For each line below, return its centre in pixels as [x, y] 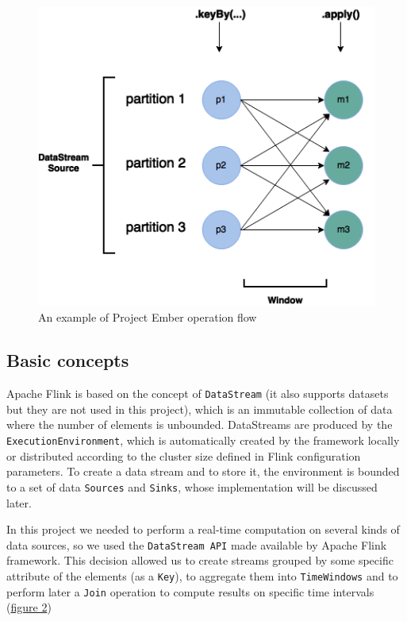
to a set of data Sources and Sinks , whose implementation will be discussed [192, 486]
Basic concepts [68, 360]
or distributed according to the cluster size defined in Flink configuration [184, 455]
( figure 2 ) [29, 607]
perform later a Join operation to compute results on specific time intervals [190, 591]
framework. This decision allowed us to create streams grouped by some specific [200, 560]
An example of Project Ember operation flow [148, 317]
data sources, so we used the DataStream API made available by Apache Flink [197, 544]
